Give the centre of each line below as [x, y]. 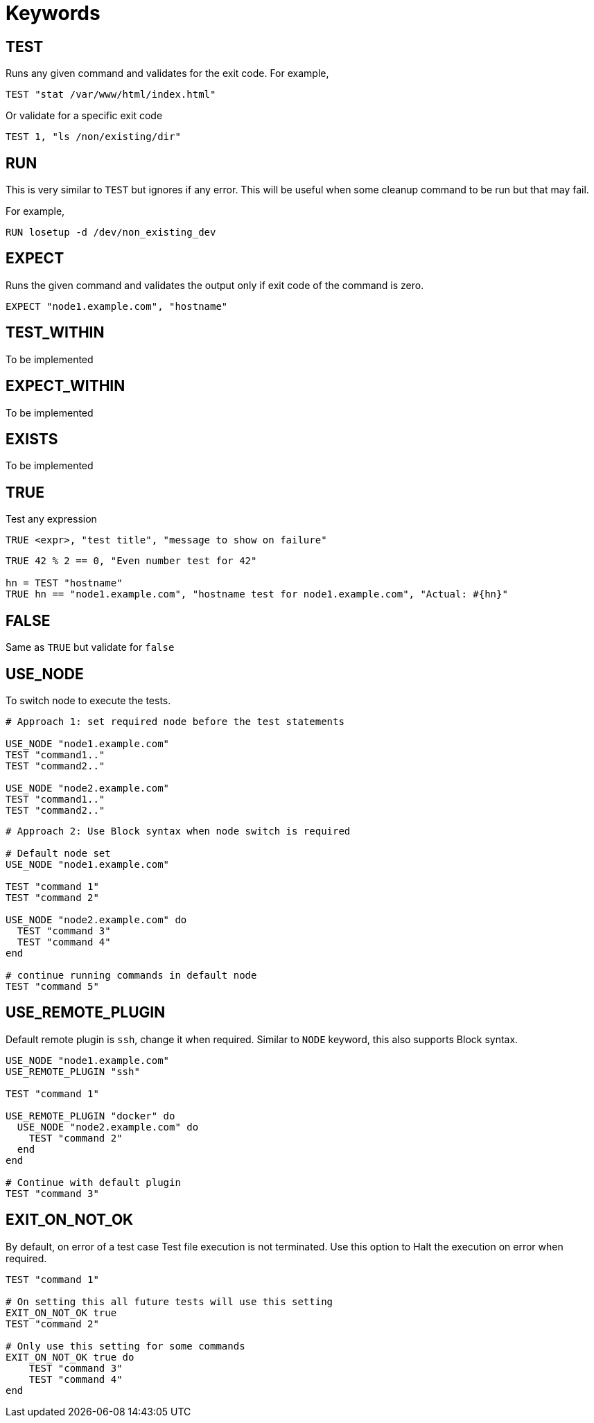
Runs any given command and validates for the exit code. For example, [167, 73]
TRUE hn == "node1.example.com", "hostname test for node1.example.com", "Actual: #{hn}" [257, 594]
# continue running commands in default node [131, 975]
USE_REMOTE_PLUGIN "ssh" [73, 1071]
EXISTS [32, 439]
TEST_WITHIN [55, 333]
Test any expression [51, 519]
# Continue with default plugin [93, 1182]
